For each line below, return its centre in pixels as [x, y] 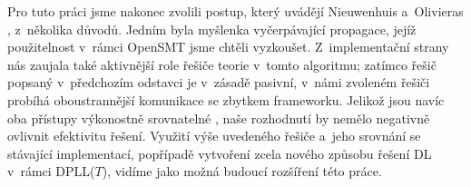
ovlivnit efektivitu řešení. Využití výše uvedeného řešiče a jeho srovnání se [214, 136]
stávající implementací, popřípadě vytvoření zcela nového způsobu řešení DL [220, 153]
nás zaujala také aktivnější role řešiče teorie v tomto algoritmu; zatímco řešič [222, 64]
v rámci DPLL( [51, 171]
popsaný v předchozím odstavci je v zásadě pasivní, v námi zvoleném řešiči [219, 82]
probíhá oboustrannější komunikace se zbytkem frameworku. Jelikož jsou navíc [226, 99]
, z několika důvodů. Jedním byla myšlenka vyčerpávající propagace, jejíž [212, 29]
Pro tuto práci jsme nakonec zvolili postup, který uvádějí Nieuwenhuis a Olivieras [235, 11]
